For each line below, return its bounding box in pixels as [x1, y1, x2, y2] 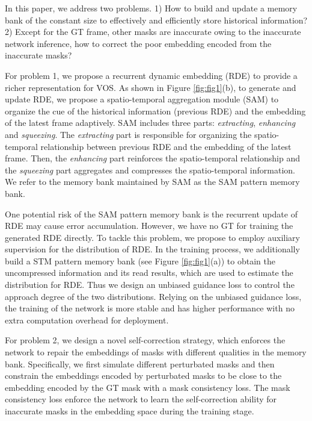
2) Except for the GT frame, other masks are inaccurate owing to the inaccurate [5, 25, 301, 38]
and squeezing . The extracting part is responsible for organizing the [5, 128, 252, 140]
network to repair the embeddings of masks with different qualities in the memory [5, 346, 307, 358]
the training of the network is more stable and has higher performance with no [5, 302, 295, 314]
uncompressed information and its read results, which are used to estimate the [5, 266, 293, 279]
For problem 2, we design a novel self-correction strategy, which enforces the [5, 334, 286, 346]
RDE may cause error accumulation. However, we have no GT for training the [5, 219, 293, 232]
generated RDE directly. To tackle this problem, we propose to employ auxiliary [5, 231, 300, 243]
